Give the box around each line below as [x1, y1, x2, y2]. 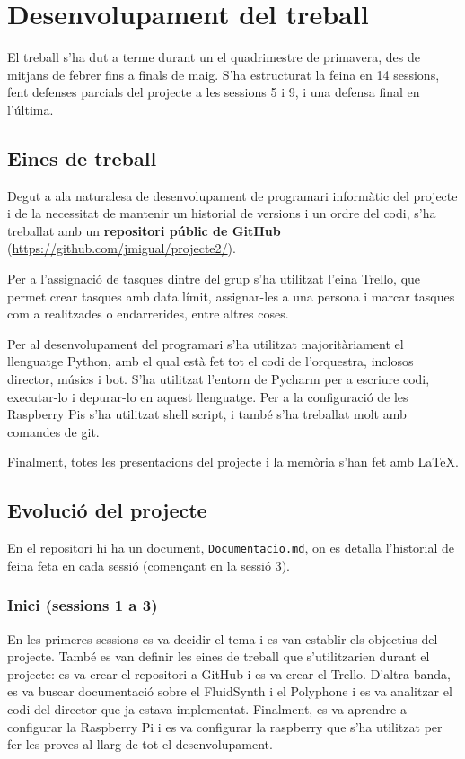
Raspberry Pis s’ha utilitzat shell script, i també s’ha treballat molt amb [7, 405, 407, 423]
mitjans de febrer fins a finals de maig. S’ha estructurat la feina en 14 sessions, [7, 65, 440, 83]
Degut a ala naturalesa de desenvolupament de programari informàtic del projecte [7, 186, 458, 205]
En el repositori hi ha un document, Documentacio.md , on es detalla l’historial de [7, 538, 455, 557]
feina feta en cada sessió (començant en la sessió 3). [7, 555, 290, 574]
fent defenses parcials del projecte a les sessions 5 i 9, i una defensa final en [7, 83, 420, 101]
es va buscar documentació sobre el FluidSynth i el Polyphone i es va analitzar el [7, 682, 452, 701]
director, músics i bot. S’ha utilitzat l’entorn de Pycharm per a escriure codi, [7, 370, 430, 388]
